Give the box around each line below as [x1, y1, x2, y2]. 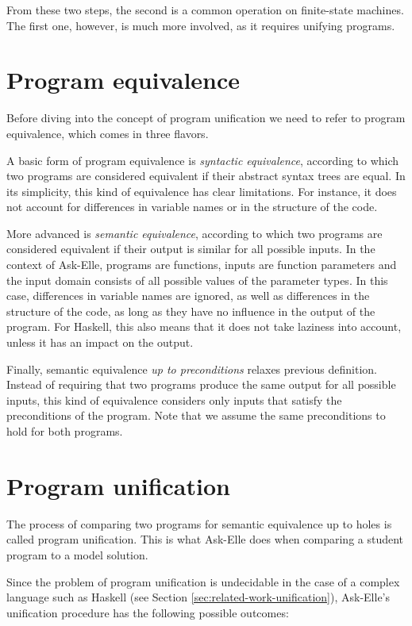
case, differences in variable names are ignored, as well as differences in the [6, 287, 370, 304]
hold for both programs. [6, 423, 123, 439]
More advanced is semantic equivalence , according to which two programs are [6, 225, 383, 241]
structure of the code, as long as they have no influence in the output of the [6, 302, 375, 319]
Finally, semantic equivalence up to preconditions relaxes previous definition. [6, 360, 377, 377]
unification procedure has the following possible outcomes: [6, 604, 289, 620]
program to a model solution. [6, 546, 148, 563]
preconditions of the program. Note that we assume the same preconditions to [6, 407, 386, 424]
